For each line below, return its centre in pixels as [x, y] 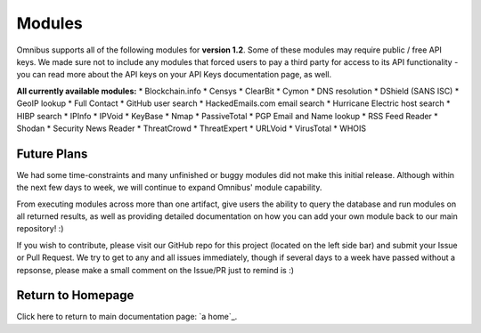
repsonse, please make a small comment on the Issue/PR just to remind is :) [155, 270]
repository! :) [40, 229]
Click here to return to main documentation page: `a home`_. [127, 317]
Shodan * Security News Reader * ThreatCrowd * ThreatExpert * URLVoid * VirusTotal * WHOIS [192, 128]
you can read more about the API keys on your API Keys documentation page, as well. [174, 75]
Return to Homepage [75, 295]
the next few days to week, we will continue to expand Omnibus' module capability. [169, 188]
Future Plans [52, 154]
